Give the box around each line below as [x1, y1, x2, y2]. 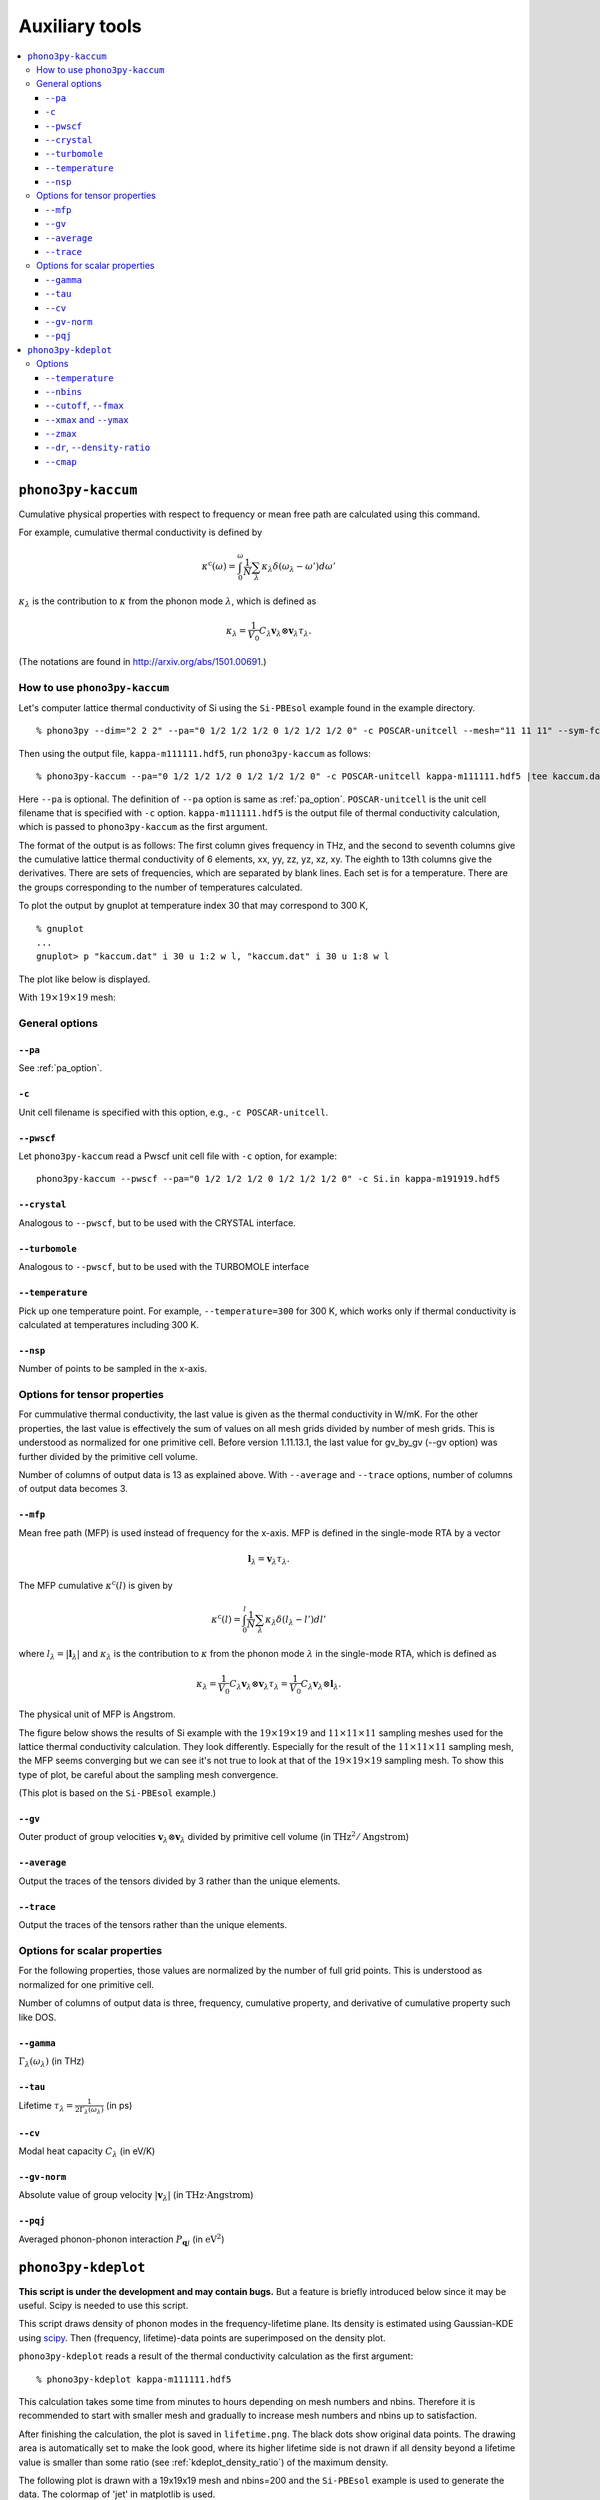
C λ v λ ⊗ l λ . [300, 1678, 342, 1692]
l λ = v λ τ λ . [247, 1553, 290, 1567]
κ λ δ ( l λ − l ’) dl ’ [265, 1613, 327, 1627]
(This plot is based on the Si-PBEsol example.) [18, 1787, 217, 1799]
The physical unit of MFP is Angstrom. [18, 1708, 176, 1720]
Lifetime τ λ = [18, 2100, 74, 2114]
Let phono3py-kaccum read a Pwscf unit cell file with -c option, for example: [18, 1150, 337, 1162]
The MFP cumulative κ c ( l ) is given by [18, 1578, 174, 1591]
